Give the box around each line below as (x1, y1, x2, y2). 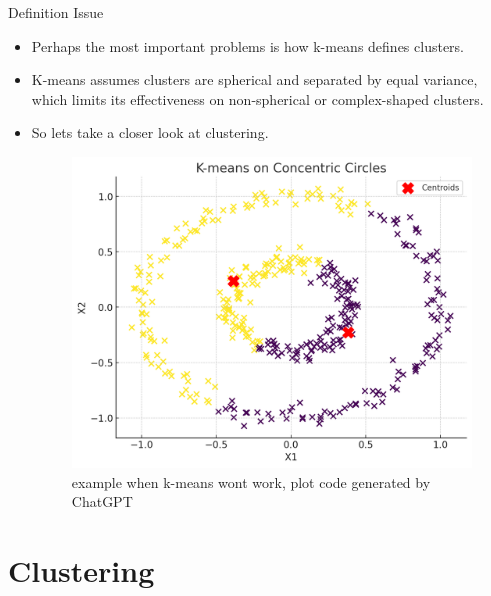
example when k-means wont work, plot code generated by (71, 471, 431, 492)
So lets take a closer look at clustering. (31, 122, 269, 143)
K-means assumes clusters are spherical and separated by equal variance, (31, 69, 478, 90)
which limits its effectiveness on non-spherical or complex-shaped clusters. (31, 88, 484, 109)
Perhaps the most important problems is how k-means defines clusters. (31, 35, 465, 56)
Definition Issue (8, 2, 104, 22)
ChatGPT (71, 491, 133, 512)
